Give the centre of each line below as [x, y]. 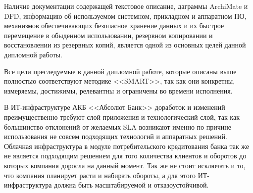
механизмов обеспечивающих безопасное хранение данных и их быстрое [114, 25]
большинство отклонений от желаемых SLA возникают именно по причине [118, 126]
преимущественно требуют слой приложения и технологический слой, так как [122, 117]
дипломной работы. [33, 54]
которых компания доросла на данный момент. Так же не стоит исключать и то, [125, 165]
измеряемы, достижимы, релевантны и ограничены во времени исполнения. [118, 90]
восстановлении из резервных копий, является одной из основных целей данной [125, 45]
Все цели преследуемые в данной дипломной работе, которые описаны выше [120, 71]
